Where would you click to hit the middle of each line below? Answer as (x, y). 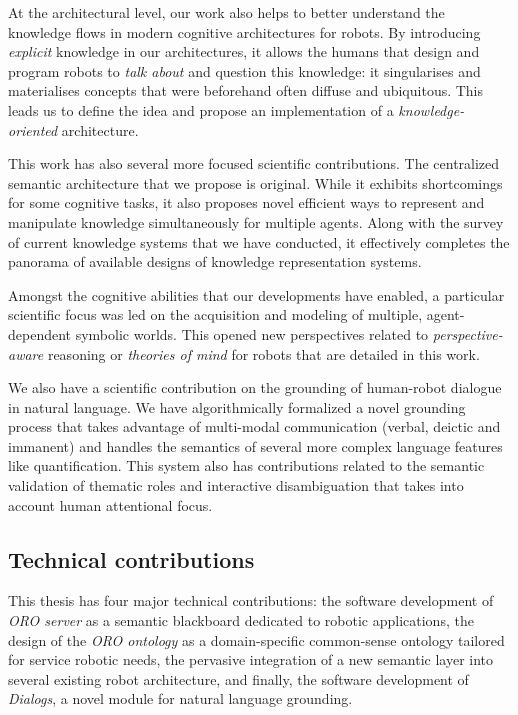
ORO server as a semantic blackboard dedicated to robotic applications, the (241, 620)
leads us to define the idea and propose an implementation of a (201, 109)
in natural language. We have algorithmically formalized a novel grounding (237, 406)
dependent (40, 333)
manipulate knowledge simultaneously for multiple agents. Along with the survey (256, 221)
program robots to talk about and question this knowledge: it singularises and (244, 70)
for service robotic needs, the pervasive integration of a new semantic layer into (251, 659)
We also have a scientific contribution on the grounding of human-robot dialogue (255, 387)
